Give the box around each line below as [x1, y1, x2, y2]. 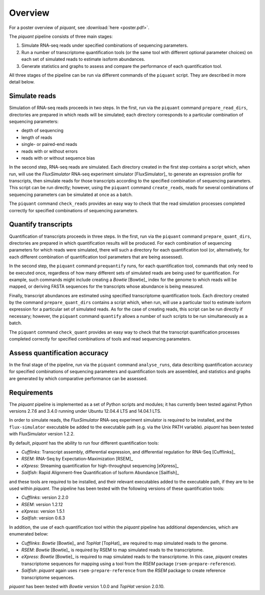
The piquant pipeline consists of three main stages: [9, 33, 113, 39]
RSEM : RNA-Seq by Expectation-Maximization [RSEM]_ [21, 456, 133, 462]
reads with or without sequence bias [21, 155, 95, 161]
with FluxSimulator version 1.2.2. [9, 431, 75, 437]
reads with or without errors [21, 148, 78, 154]
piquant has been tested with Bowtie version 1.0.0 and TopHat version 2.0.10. [9, 584, 165, 589]
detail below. [9, 79, 35, 85]
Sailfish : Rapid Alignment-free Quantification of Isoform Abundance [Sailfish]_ [21, 470, 179, 476]
